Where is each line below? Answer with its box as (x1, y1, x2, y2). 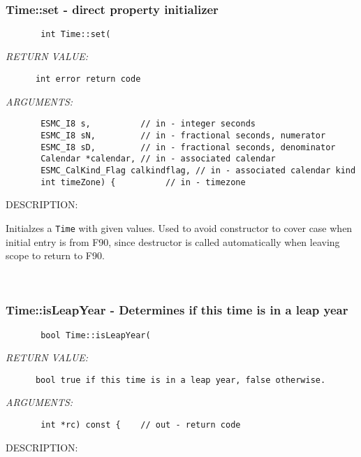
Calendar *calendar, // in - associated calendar (40, 154, 276, 164)
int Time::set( (40, 29, 111, 39)
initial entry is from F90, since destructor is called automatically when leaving (6, 234, 340, 249)
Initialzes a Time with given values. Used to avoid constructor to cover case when (6, 220, 353, 235)
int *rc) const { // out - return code (40, 420, 241, 430)
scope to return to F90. (6, 248, 105, 263)
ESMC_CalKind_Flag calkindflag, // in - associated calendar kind (40, 165, 356, 175)
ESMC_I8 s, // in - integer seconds (40, 119, 256, 129)
